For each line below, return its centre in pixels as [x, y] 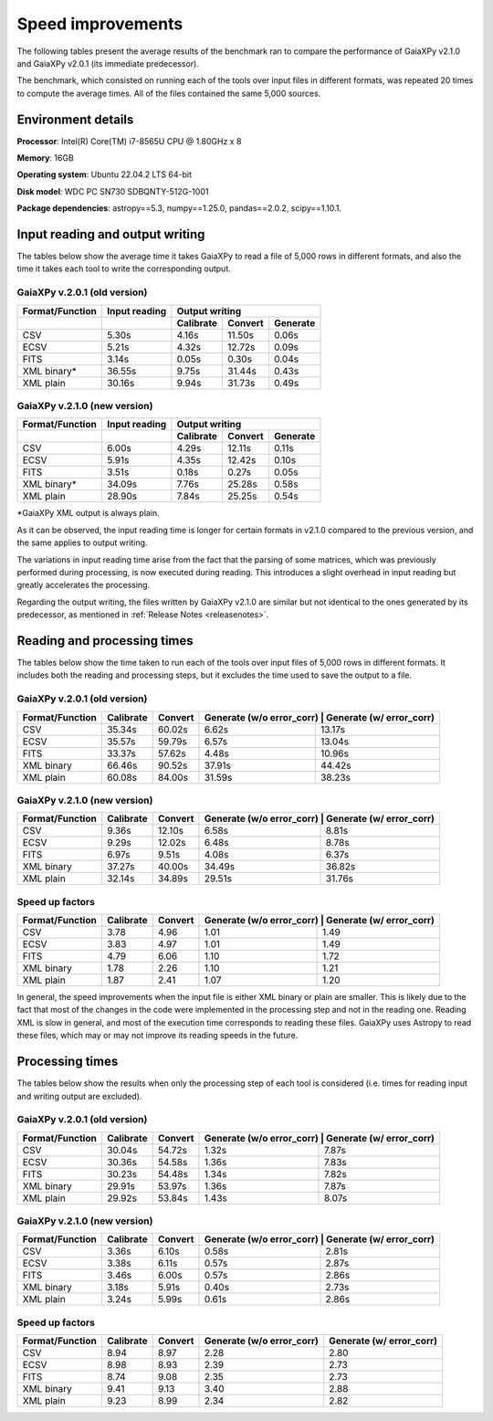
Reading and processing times [105, 641]
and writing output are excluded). [79, 1096]
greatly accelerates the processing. [84, 585]
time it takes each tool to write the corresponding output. [124, 268]
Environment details [75, 119]
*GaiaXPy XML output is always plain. [88, 513]
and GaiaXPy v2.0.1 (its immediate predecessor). [108, 63]
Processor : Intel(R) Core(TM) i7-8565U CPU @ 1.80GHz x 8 [129, 141]
